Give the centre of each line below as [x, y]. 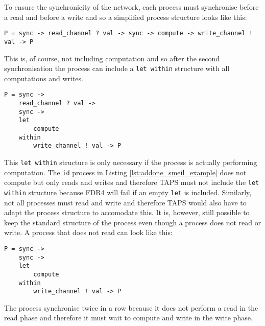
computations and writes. [44, 78]
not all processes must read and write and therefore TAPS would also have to [125, 202]
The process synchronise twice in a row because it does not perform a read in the [131, 307]
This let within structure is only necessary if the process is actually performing [131, 162]
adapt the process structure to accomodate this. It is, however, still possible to [127, 212]
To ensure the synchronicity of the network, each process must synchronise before [131, 7]
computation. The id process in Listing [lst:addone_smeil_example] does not [125, 172]
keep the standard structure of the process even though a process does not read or [133, 222]
